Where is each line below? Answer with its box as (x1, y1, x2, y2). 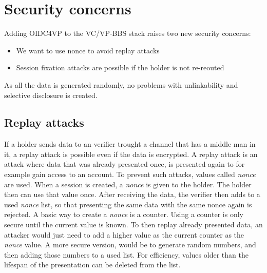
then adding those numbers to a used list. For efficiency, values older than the (4, 249, 249, 260)
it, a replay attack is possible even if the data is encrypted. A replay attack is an (4, 148, 258, 159)
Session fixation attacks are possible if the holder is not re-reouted (16, 62, 224, 73)
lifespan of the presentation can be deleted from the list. (4, 259, 181, 270)
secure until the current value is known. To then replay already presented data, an (4, 219, 263, 230)
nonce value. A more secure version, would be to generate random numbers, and (4, 239, 256, 250)
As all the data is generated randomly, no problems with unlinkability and (4, 79, 238, 90)
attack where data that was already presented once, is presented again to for (4, 159, 245, 169)
